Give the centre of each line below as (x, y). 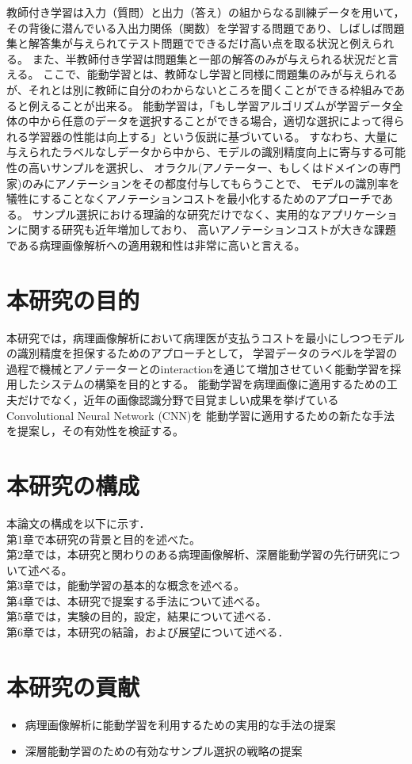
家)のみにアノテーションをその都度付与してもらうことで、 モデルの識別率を (203, 183)
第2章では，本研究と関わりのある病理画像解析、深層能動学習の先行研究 (192, 554)
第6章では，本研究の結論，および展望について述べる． (148, 632)
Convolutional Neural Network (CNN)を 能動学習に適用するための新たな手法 (201, 415)
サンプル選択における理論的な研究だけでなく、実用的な (176, 214)
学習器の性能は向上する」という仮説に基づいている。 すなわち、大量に (213, 136)
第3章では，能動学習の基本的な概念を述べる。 (126, 585)
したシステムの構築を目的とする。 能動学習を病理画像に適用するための (202, 384)
